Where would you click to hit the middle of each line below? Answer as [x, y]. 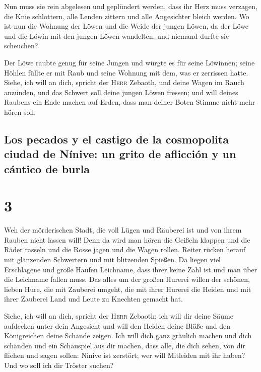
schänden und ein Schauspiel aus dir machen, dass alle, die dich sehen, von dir [125, 345]
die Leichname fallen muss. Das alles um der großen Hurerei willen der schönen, [127, 279]
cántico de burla [47, 168]
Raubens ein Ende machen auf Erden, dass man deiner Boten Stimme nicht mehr [130, 102]
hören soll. [20, 111]
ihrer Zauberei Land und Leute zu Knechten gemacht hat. [93, 299]
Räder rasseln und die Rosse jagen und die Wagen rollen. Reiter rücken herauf [125, 249]
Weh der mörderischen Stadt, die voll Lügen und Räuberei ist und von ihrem [123, 230]
